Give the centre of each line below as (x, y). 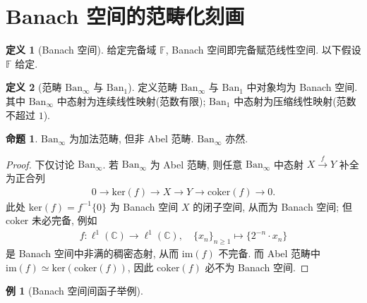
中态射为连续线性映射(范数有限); (131, 100)
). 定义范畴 (153, 87)
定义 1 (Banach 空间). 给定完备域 (81, 50)
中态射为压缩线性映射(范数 (295, 100)
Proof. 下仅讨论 (40, 164)
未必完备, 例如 (65, 220)
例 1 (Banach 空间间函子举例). (74, 291)
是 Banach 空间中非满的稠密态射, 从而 (92, 253)
